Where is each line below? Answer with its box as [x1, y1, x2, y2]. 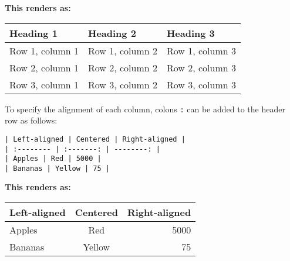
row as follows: [5, 114, 58, 126]
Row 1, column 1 [9, 43, 79, 57]
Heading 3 [166, 26, 215, 40]
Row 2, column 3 [166, 60, 236, 74]
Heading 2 [87, 26, 136, 40]
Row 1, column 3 [166, 43, 236, 57]
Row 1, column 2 [87, 43, 157, 57]
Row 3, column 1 [9, 77, 79, 91]
